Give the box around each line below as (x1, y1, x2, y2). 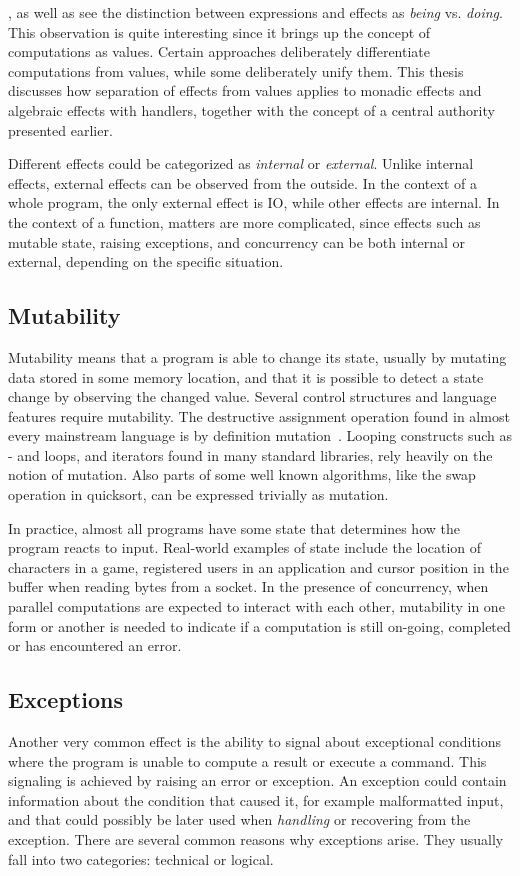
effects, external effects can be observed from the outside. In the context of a (8, 172, 477, 193)
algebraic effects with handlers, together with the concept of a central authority (8, 99, 495, 120)
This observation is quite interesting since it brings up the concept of (8, 21, 431, 42)
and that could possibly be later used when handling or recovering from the (8, 809, 471, 830)
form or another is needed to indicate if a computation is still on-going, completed (8, 615, 511, 636)
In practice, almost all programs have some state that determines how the (8, 517, 460, 538)
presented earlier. (8, 119, 113, 140)
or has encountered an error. (8, 635, 182, 656)
